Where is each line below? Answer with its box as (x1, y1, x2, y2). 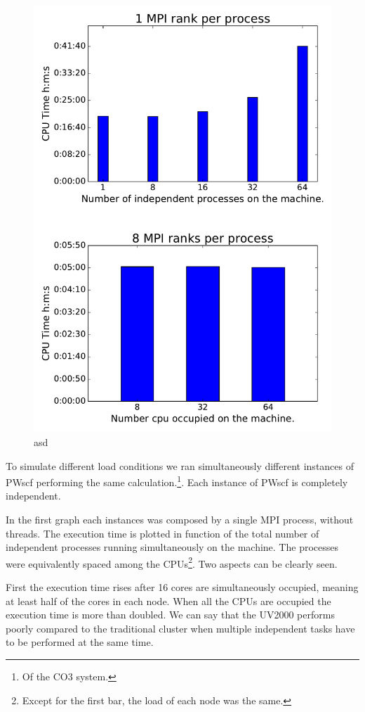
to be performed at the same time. (6, 635, 154, 649)
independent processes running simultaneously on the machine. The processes (6, 540, 338, 554)
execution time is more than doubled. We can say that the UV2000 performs (6, 607, 335, 622)
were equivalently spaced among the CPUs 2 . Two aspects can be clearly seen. (6, 554, 338, 571)
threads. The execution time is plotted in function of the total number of (6, 526, 319, 540)
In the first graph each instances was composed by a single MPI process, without (6, 512, 354, 527)
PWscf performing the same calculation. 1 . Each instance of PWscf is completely (6, 473, 348, 489)
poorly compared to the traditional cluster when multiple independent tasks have (6, 621, 355, 635)
